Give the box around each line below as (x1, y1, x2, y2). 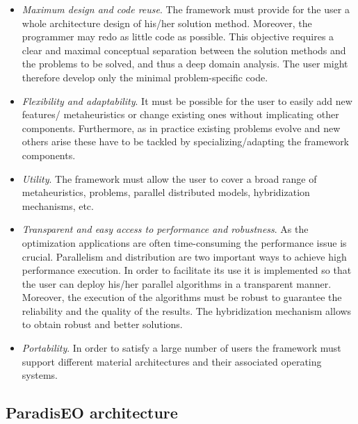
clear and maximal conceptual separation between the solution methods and (22, 42, 346, 57)
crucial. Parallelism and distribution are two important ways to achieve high (22, 249, 347, 263)
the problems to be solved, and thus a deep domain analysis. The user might (22, 56, 348, 71)
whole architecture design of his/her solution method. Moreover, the (22, 15, 312, 30)
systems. (22, 368, 58, 382)
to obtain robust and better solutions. (22, 317, 183, 332)
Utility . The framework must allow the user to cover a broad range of (22, 171, 317, 186)
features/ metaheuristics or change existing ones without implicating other (22, 107, 339, 122)
